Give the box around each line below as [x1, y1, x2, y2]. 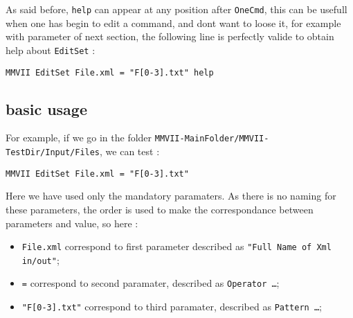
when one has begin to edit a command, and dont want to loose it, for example [6, 15, 341, 30]
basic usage [6, 98, 87, 119]
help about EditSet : [6, 42, 96, 57]
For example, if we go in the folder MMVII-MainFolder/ [6, 130, 239, 145]
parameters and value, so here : [6, 215, 138, 230]
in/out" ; [21, 252, 60, 267]
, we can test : [100, 144, 160, 159]
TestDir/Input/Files [6, 148, 100, 158]
